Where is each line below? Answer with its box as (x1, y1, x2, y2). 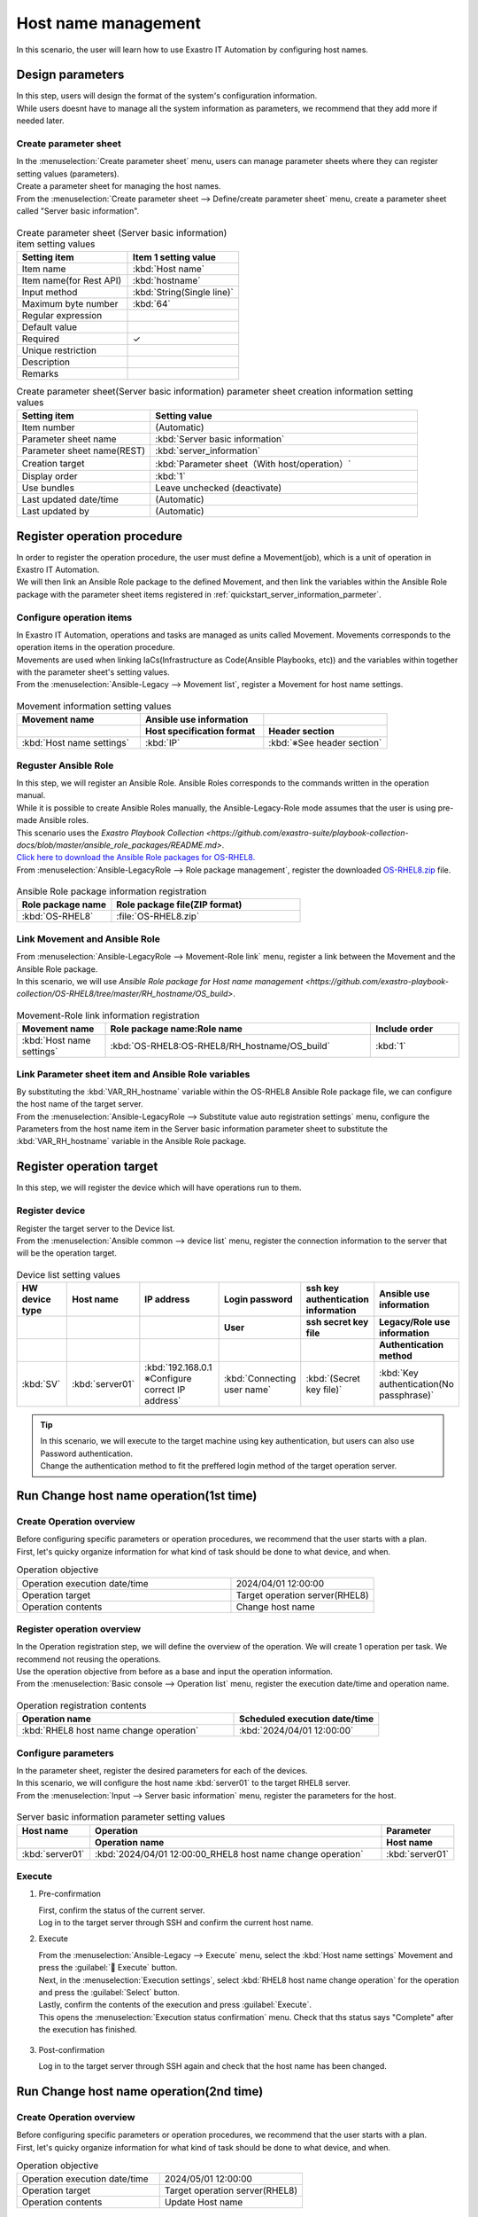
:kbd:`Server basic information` (155, 433, 285, 445)
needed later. (16, 115, 66, 126)
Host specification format (144, 725, 256, 738)
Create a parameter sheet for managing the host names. (16, 181, 221, 192)
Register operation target (16, 1159, 158, 1174)
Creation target (21, 458, 85, 470)
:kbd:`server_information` (155, 444, 261, 457)
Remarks (21, 367, 59, 380)
